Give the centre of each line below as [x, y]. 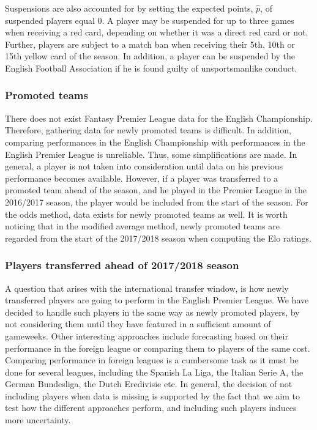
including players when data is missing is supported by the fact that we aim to [152, 395]
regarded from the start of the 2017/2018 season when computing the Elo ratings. [158, 238]
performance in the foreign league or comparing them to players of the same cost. [158, 348]
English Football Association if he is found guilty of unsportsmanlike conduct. [151, 68]
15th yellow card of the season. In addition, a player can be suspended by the [150, 56]
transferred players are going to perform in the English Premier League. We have [157, 300]
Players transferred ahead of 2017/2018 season [122, 265]
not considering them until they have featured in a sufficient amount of [138, 324]
